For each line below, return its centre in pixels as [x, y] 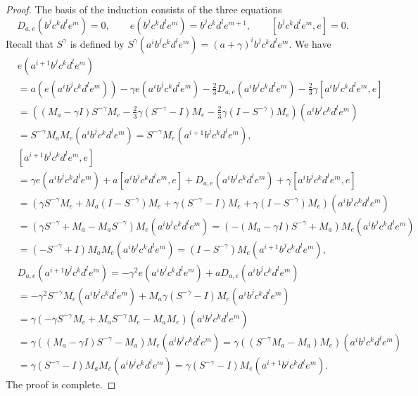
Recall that [30, 43]
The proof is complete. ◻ [61, 384]
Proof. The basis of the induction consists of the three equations [144, 9]
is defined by [97, 43]
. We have [310, 43]
